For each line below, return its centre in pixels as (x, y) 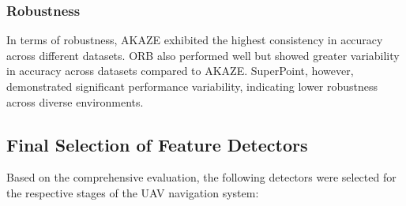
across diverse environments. (75, 101)
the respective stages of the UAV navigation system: (133, 192)
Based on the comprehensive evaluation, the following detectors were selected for (201, 177)
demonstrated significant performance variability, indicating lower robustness (192, 86)
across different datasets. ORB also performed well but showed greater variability (203, 55)
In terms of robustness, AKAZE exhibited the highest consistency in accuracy (195, 40)
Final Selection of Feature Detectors (157, 144)
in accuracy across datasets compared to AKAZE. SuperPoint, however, (180, 71)
